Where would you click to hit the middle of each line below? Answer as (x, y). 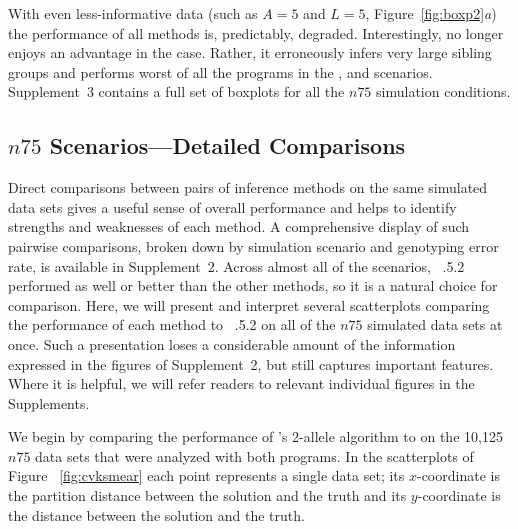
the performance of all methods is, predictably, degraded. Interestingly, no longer (256, 32)
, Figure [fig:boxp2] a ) (431, 13)
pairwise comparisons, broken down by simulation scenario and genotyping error (253, 245)
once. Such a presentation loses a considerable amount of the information (232, 343)
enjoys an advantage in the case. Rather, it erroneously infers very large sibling (250, 52)
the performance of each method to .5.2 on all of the (172, 324)
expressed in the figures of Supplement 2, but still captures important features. (251, 363)
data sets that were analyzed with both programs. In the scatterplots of (254, 455)
